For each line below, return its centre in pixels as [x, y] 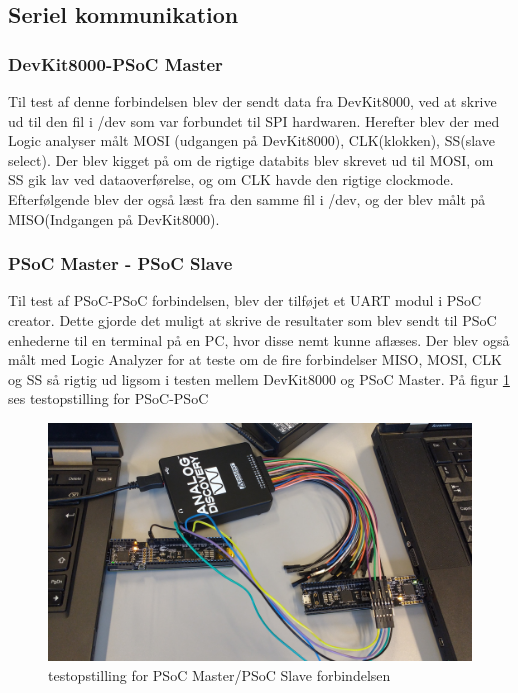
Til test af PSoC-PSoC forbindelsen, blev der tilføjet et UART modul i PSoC [245, 300]
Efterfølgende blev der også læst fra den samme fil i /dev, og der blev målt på [247, 198]
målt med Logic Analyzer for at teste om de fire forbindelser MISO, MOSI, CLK [255, 359]
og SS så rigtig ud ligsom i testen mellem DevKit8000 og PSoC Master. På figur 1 [259, 378]
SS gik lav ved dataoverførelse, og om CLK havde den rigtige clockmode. [231, 179]
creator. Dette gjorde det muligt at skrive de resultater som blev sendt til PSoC [252, 319]
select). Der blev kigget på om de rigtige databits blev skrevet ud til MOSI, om [251, 159]
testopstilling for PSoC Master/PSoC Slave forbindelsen [219, 675]
